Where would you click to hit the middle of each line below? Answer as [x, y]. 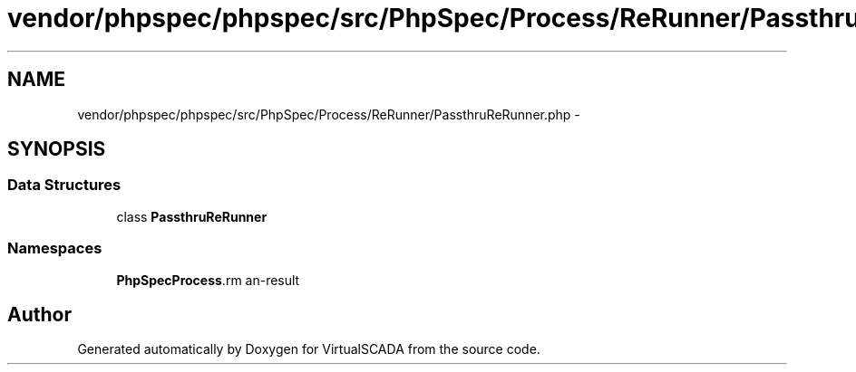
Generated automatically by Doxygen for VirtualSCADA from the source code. [309, 349]
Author [39, 314]
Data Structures [64, 185]
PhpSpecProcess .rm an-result [208, 280]
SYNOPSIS [57, 149]
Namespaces [55, 248]
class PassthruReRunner [192, 216]
